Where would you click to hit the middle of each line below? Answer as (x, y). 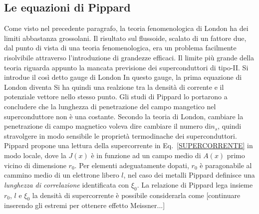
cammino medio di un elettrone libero (62, 175)
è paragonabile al (226, 165)
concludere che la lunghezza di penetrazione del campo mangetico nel (110, 106)
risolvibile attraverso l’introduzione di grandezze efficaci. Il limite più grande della (129, 57)
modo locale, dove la (35, 155)
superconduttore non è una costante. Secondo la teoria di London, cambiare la (124, 116)
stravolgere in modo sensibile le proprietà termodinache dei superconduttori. (121, 135)
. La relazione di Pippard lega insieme (195, 184)
